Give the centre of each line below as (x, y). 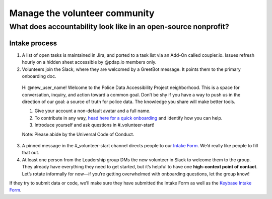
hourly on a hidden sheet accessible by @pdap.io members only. (89, 62)
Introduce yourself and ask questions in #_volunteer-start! (94, 125)
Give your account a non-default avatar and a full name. (92, 111)
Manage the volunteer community (82, 13)
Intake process (33, 43)
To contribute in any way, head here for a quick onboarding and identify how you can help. (128, 118)
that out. (31, 153)
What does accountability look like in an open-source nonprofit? (119, 27)
